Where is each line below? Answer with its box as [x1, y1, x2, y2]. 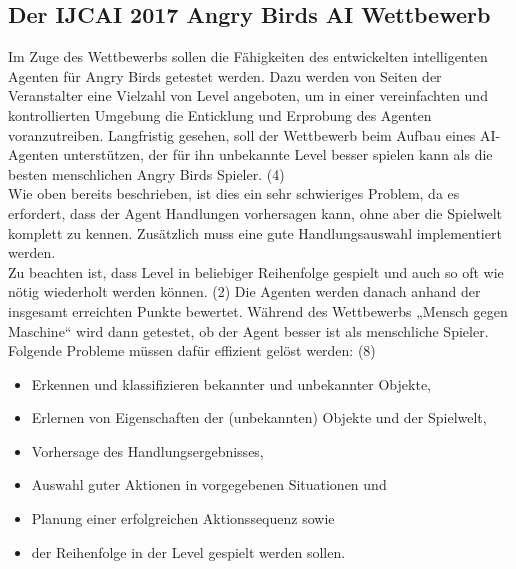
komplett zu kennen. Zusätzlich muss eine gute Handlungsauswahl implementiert [8, 222, 502, 243]
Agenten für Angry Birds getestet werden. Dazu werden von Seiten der [8, 65, 442, 86]
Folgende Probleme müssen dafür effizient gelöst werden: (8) [8, 340, 376, 361]
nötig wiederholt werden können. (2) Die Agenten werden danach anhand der [8, 281, 481, 302]
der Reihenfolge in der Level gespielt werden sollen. [31, 541, 346, 562]
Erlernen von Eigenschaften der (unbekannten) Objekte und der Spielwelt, [31, 407, 487, 428]
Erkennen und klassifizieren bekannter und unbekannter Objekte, [31, 373, 431, 394]
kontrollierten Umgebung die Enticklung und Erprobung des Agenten [8, 104, 432, 125]
